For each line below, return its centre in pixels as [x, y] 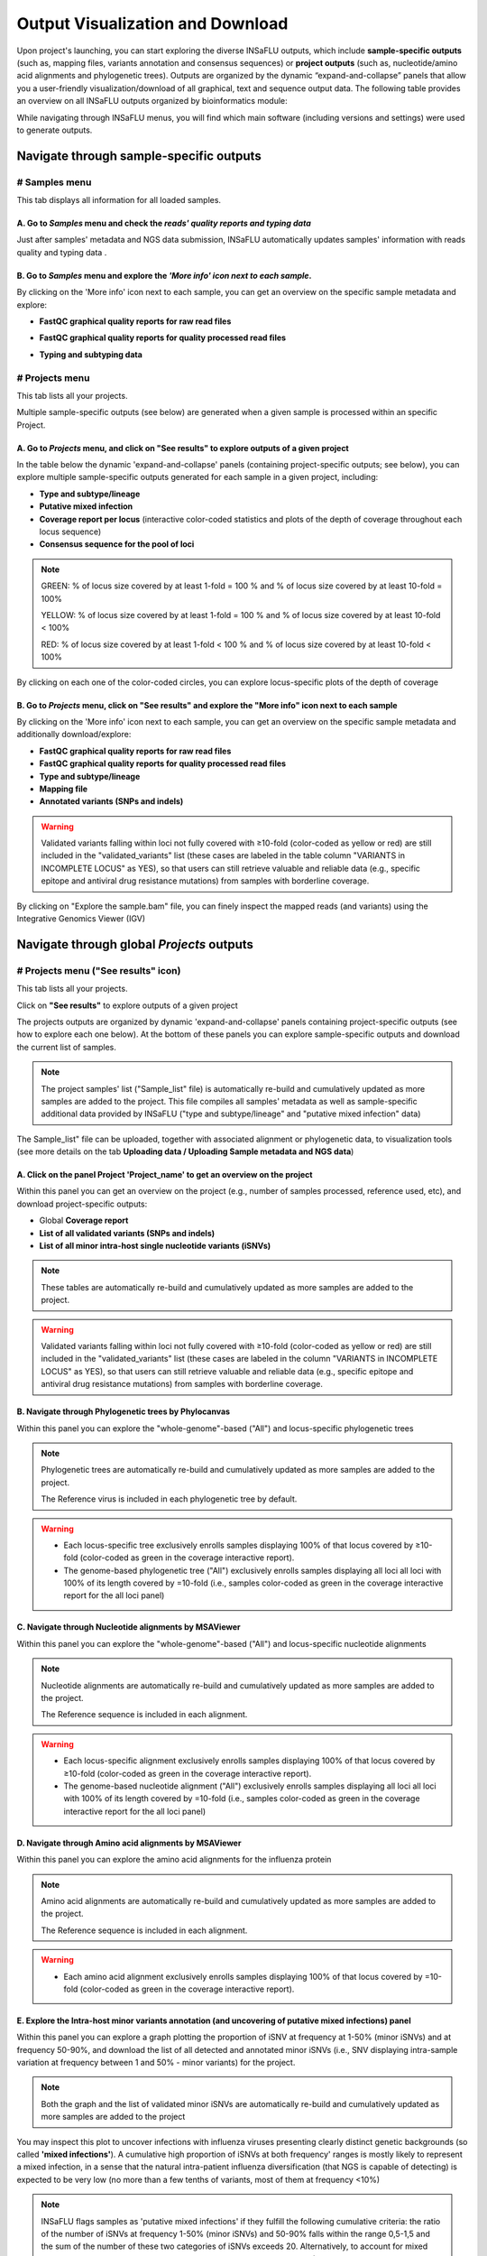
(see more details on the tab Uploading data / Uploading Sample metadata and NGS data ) [185, 1151]
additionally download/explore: [74, 735]
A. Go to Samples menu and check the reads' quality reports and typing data [164, 223]
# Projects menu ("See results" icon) [99, 970]
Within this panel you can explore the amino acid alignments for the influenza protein [174, 1860]
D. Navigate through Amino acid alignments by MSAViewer [129, 1843]
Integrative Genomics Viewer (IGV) [81, 919]
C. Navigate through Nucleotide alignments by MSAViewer [129, 1627]
